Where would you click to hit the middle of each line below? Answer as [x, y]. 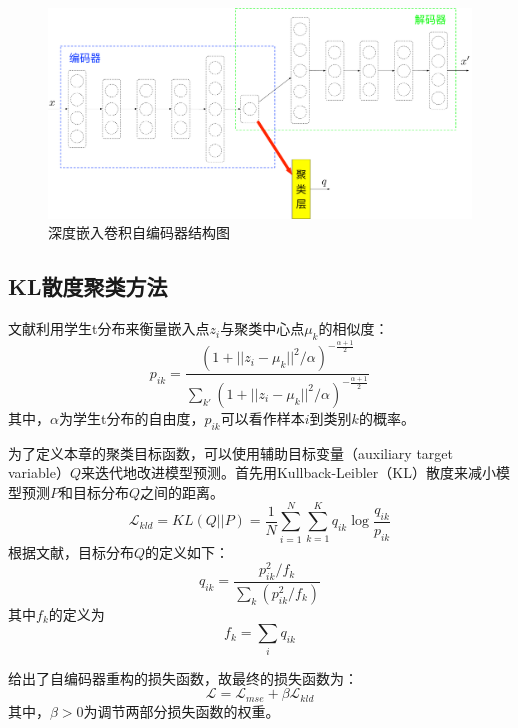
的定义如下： [187, 551]
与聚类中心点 [262, 328]
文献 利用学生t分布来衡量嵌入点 [109, 328]
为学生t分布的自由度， [131, 417]
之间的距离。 [182, 491]
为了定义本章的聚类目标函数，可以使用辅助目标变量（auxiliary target [230, 452]
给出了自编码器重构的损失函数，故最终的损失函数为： [183, 677]
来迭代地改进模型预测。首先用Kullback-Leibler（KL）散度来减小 [288, 472]
